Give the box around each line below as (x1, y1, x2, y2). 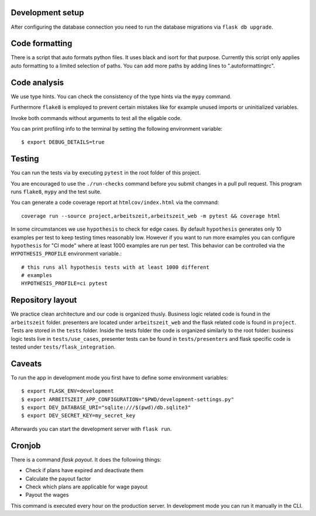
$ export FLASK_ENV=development (21, 388, 114, 395)
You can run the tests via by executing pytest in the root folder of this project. (11, 169, 201, 176)
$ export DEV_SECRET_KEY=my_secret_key (21, 412, 136, 419)
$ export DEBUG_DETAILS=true (21, 139, 105, 146)
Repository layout (11, 295, 77, 305)
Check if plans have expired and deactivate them (25, 467, 143, 474)
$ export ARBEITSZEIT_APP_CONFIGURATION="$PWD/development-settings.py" (21, 396, 234, 402)
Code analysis (11, 77, 64, 87)
